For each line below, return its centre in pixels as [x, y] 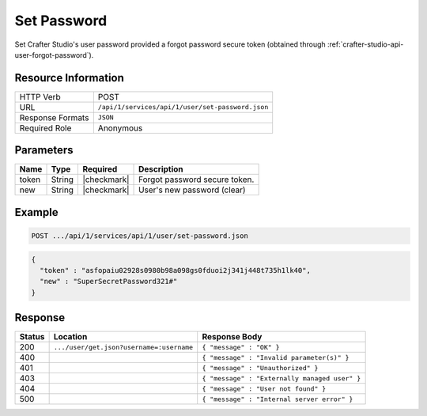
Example [36, 212]
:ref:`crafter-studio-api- [365, 44]
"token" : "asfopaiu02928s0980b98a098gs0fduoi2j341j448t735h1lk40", [176, 270]
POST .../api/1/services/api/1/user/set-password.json [140, 236]
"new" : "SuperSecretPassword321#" [109, 282]
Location [70, 337]
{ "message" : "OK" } [241, 347]
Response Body [232, 337]
